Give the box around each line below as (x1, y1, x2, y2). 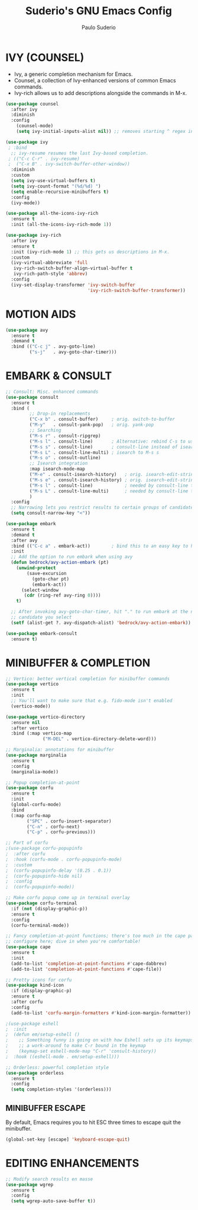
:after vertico (11, 725, 48, 731)
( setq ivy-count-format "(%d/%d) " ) (11, 183, 101, 189)
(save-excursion (27, 570, 67, 576)
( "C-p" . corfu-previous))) (27, 829, 96, 835)
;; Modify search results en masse (5, 1176, 93, 1182)
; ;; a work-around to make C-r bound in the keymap (5, 1043, 146, 1049)
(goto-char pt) (31, 576, 69, 582)
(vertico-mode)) (11, 703, 51, 709)
